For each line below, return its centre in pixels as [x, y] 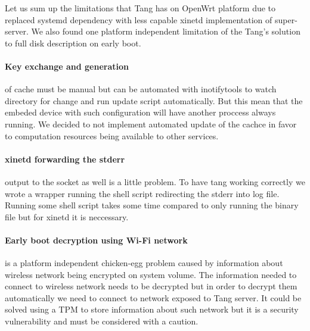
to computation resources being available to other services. [112, 135]
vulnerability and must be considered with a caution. [102, 321]
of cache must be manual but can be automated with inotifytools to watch [141, 89]
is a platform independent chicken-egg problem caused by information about [144, 263]
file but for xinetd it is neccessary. [67, 216]
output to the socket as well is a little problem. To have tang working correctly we [155, 181]
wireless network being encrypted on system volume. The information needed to [151, 274]
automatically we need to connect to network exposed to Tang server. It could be [153, 297]
